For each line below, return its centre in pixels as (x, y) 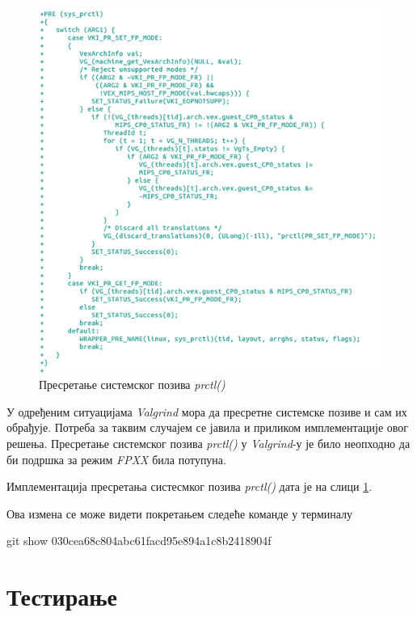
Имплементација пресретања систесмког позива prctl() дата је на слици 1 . (190, 486)
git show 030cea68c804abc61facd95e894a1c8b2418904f (139, 541)
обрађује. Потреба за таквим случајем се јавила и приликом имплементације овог (208, 427)
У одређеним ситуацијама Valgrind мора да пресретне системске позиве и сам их (207, 411)
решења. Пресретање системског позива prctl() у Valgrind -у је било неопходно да (208, 443)
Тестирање (62, 596)
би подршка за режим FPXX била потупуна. (116, 459)
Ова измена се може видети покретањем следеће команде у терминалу (180, 513)
